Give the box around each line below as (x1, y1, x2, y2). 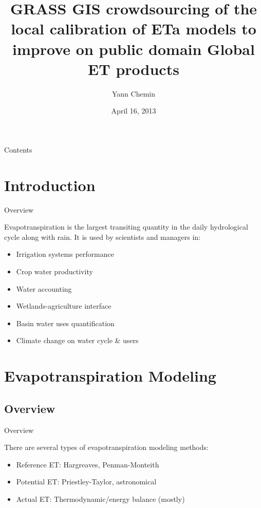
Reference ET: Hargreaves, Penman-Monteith (16, 459, 159, 469)
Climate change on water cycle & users (16, 335, 139, 346)
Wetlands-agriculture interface (16, 300, 111, 311)
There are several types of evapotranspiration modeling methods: (4, 442, 209, 453)
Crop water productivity (16, 266, 93, 276)
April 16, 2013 (111, 105, 156, 116)
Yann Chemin (111, 88, 155, 99)
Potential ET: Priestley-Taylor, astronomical (16, 476, 157, 487)
